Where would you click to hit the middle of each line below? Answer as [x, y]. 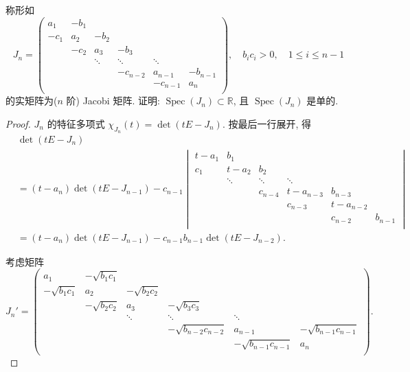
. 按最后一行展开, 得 [267, 123]
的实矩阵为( [32, 101]
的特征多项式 [76, 123]
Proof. [18, 123]
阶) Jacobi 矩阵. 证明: [113, 101]
